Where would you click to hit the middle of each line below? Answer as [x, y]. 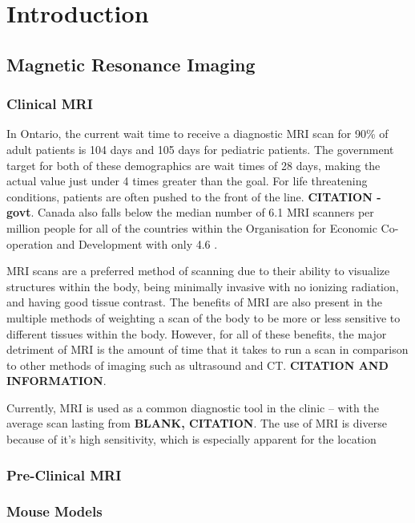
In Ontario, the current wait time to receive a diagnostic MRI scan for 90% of [197, 134]
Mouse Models [54, 511]
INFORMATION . [56, 381]
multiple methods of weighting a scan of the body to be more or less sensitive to [203, 317]
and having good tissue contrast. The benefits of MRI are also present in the [194, 302]
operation [30, 243]
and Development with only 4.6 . [137, 243]
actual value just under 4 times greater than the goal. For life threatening [187, 181]
